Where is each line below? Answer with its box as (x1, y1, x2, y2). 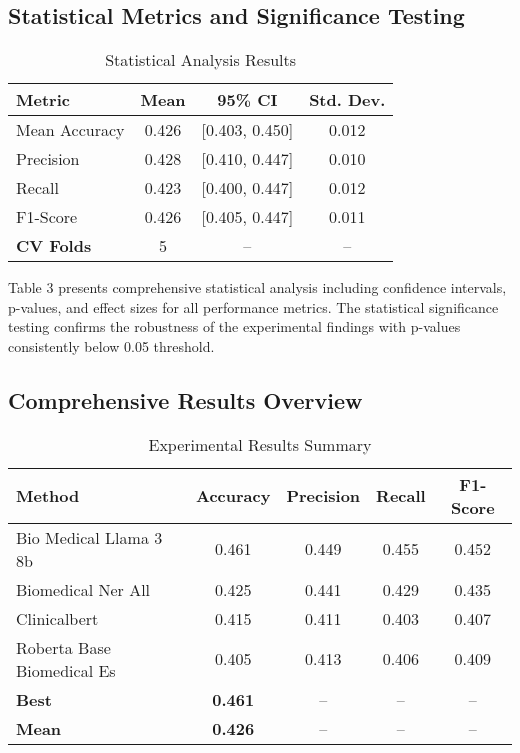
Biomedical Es (16, 658, 116, 682)
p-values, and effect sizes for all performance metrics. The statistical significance (8, 296, 499, 317)
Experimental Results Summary (148, 432, 372, 456)
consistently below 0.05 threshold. (8, 335, 215, 356)
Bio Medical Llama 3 (16, 525, 163, 549)
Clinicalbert (16, 606, 99, 630)
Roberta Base (16, 635, 111, 659)
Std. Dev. (309, 88, 386, 112)
